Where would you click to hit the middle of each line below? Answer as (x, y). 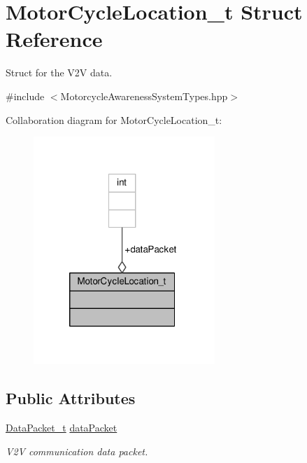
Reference (54, 39)
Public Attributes (71, 398)
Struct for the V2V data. (59, 72)
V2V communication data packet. (77, 451)
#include (25, 96)
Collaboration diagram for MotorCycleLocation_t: (114, 119)
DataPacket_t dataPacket (62, 427)
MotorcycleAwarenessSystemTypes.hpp (144, 96)
